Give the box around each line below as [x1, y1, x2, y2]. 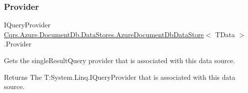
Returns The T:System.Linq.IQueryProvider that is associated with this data [4, 71, 235, 82]
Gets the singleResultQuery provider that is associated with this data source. [4, 55, 235, 65]
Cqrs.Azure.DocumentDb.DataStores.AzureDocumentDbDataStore [4, 29, 204, 39]
